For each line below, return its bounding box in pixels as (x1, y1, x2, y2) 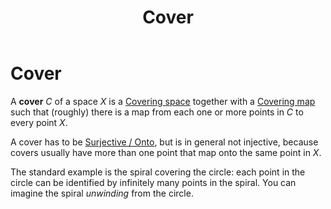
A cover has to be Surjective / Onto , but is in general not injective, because (10, 136, 319, 148)
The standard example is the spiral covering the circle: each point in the (10, 166, 306, 178)
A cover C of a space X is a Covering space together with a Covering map (10, 95, 316, 107)
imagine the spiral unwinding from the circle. (10, 187, 194, 199)
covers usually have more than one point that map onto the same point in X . (10, 146, 322, 158)
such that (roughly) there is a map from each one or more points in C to (10, 106, 304, 118)
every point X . (10, 116, 68, 128)
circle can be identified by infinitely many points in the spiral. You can (10, 176, 297, 188)
